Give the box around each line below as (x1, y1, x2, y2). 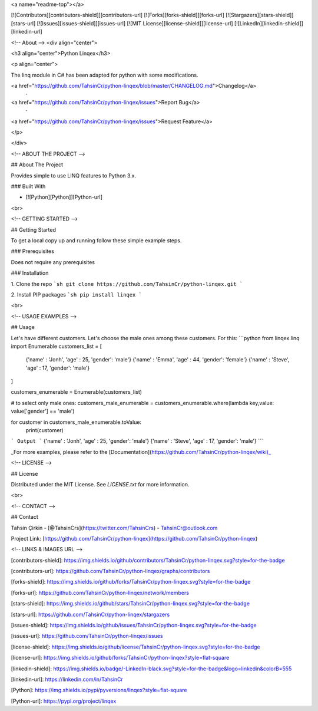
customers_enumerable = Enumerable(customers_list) (11, 389, 143, 396)
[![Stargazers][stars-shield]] (226, 12, 294, 19)
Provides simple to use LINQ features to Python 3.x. (11, 172, 137, 179)
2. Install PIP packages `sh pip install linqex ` (11, 291, 143, 298)
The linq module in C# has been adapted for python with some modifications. (11, 71, 198, 78)
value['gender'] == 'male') (11, 407, 75, 415)
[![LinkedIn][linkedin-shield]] (234, 19, 303, 27)
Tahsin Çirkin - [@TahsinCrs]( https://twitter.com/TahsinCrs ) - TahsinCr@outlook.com (11, 524, 218, 531)
